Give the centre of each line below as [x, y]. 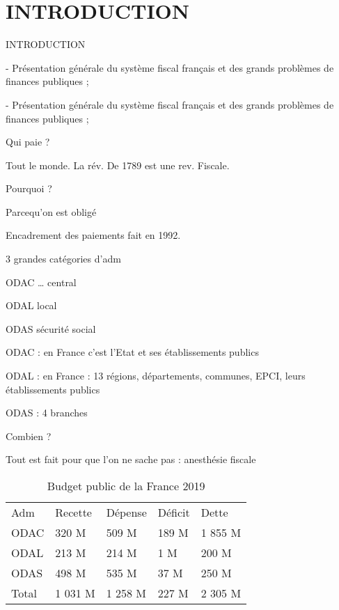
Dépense [126, 512]
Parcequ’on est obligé [51, 211]
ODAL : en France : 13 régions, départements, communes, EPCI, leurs [156, 376]
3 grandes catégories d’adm [63, 259]
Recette [73, 512]
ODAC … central [41, 282]
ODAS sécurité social [51, 328]
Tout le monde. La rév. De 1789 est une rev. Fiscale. [118, 165]
